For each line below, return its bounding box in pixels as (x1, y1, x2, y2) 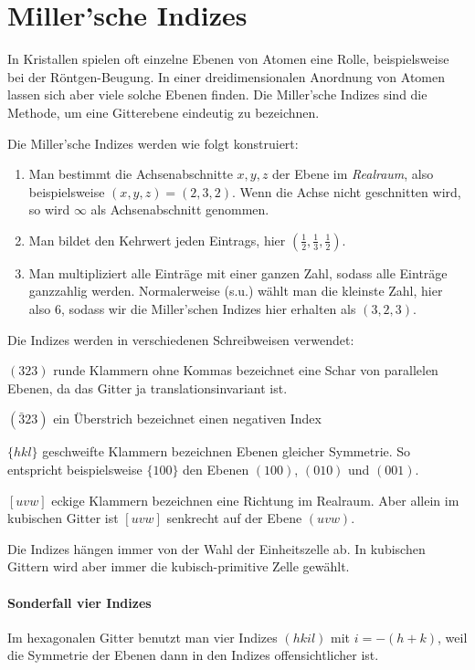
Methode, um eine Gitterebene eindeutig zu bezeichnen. (7, 102, 320, 121)
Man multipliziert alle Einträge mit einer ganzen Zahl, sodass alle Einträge (28, 263, 448, 282)
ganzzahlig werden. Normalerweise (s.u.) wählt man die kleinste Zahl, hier (28, 281, 443, 300)
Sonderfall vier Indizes (7, 592, 152, 612)
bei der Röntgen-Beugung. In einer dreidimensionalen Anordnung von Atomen (7, 67, 445, 86)
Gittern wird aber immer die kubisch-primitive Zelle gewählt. (7, 557, 350, 576)
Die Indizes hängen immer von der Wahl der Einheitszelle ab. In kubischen (7, 539, 426, 558)
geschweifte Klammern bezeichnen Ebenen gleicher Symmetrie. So (42, 442, 411, 461)
